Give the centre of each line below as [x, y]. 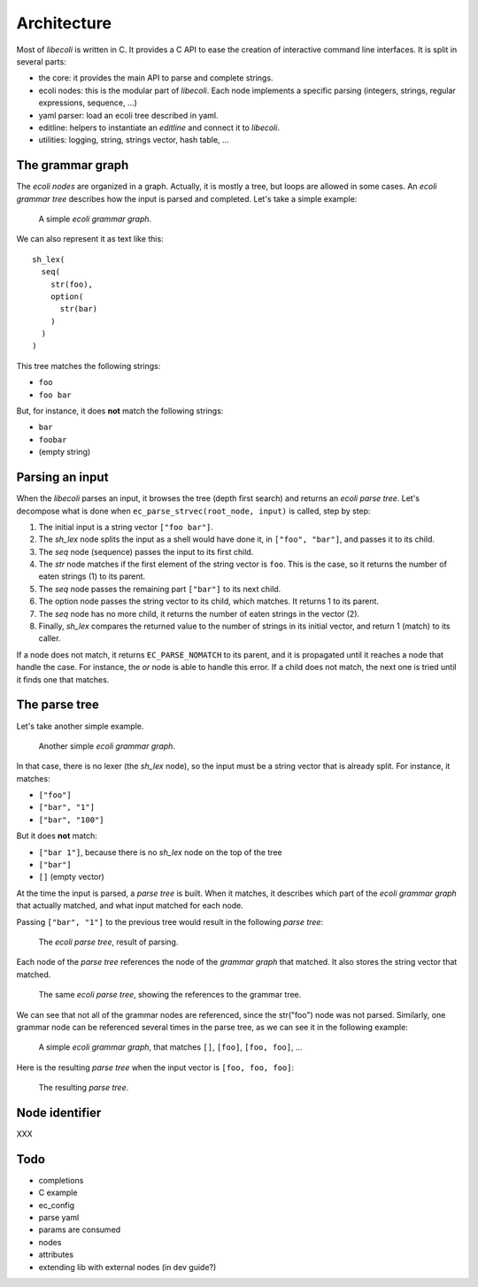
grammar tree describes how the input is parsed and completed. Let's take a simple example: [187, 198]
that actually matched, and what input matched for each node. [130, 906]
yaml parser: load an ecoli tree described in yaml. [128, 115]
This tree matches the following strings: [89, 366]
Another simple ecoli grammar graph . [107, 746]
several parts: [41, 61]
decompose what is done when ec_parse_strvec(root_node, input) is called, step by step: [193, 511]
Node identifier [59, 1112]
